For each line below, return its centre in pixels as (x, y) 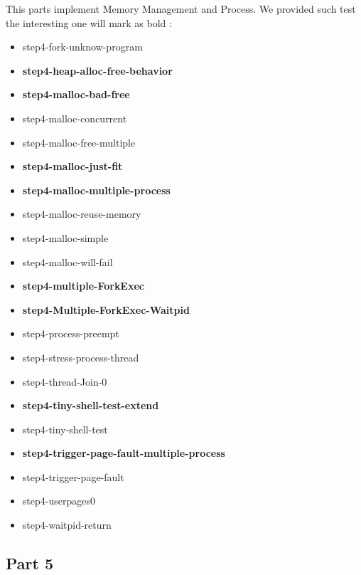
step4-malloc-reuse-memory (82, 214)
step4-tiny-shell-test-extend (91, 405)
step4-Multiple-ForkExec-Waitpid (106, 309)
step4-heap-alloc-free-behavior (97, 70)
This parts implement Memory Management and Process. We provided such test (181, 9)
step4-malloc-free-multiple (79, 142)
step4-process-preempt (71, 333)
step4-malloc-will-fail (68, 262)
